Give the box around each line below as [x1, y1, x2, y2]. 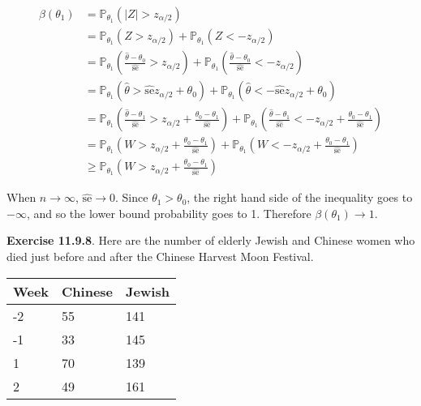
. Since [115, 189, 148, 206]
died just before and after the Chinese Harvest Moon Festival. [6, 248, 314, 264]
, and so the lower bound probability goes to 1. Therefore [26, 204, 311, 221]
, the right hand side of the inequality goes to [187, 189, 413, 206]
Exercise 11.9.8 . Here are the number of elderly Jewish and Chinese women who [6, 232, 415, 249]
